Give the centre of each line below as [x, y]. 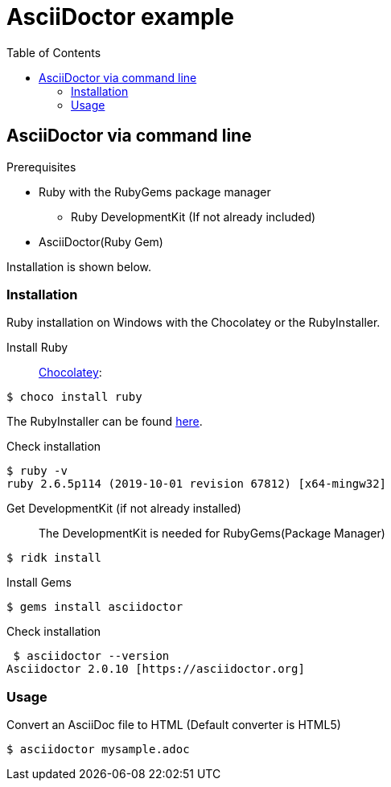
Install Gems [39, 583]
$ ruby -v [37, 471]
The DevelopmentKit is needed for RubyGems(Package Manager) [212, 534]
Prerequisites [41, 167]
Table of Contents [54, 52]
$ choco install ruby [74, 397]
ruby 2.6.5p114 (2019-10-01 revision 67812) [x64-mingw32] [197, 484]
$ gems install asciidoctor [95, 607]
